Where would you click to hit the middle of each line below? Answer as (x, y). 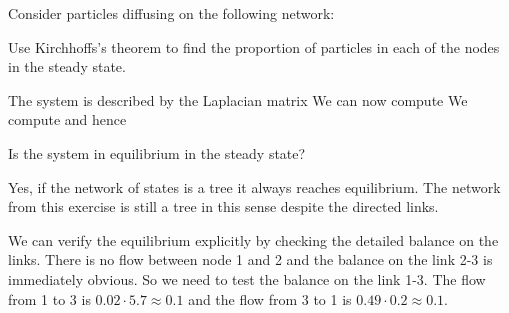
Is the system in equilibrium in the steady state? (157, 152)
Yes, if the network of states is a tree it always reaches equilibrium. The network (254, 186)
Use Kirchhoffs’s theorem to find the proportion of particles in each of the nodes (254, 46)
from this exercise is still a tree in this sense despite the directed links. (223, 206)
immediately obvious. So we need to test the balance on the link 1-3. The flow (247, 278)
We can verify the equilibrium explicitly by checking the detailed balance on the (253, 239)
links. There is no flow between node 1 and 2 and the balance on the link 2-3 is (250, 259)
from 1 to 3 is (49, 298)
